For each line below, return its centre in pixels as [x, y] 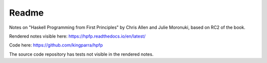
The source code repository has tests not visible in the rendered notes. [81, 54]
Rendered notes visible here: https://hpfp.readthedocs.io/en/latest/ [77, 36]
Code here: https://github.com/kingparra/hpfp [56, 45]
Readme [26, 13]
